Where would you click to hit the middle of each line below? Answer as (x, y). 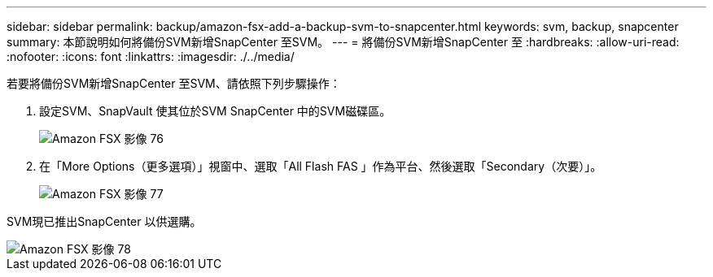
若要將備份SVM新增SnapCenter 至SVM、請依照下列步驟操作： (174, 83)
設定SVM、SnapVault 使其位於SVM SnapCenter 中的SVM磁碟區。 (215, 111)
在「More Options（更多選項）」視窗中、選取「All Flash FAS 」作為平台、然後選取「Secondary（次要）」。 (321, 166)
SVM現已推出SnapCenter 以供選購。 (104, 221)
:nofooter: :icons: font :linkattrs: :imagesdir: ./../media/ (151, 56)
